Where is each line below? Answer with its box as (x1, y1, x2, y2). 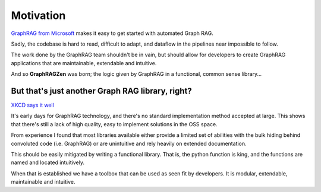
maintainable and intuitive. (11, 178, 75, 185)
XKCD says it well (11, 101, 55, 109)
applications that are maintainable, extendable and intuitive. (11, 59, 157, 66)
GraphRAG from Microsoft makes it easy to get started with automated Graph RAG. (11, 30, 213, 37)
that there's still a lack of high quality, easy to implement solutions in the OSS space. (11, 120, 218, 127)
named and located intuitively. (11, 159, 84, 166)
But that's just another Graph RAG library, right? (11, 86, 193, 96)
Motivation (11, 9, 66, 22)
